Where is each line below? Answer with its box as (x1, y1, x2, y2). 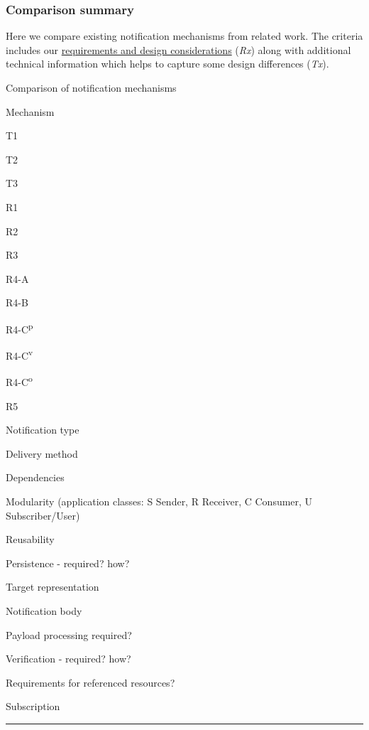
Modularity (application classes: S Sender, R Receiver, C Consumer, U (6, 494, 313, 509)
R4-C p (6, 319, 33, 336)
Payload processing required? (6, 627, 132, 642)
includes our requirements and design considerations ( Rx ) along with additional (6, 42, 351, 57)
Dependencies (6, 470, 65, 485)
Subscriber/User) (6, 508, 80, 522)
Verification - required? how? (6, 651, 131, 666)
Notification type (6, 422, 79, 437)
